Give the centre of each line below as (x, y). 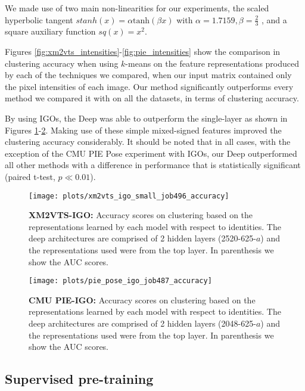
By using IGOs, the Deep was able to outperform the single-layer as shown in (146, 118)
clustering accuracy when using (62, 63)
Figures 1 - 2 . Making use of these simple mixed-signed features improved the (143, 130)
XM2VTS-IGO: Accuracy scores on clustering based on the (141, 215)
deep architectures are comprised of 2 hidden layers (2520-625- (142, 238)
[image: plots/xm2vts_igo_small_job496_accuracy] (129, 196)
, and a (274, 19)
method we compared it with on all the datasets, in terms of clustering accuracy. (152, 98)
